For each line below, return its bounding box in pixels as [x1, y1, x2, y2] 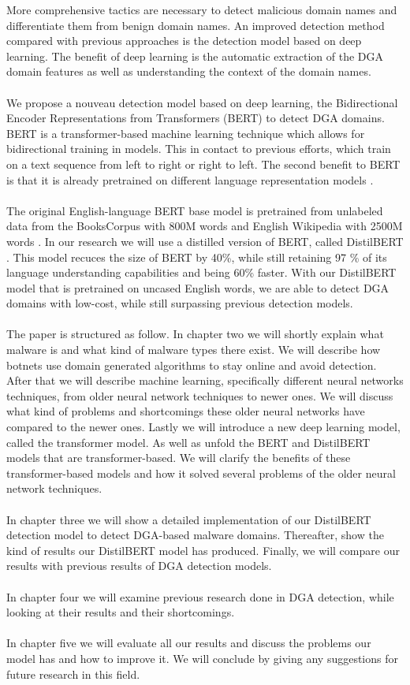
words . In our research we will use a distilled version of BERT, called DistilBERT [6, 233, 404, 249]
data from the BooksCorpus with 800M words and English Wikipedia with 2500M [6, 218, 403, 234]
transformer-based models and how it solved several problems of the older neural [6, 464, 396, 481]
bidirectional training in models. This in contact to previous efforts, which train [6, 140, 391, 157]
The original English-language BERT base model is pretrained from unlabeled [6, 202, 383, 218]
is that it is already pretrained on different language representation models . [6, 171, 374, 188]
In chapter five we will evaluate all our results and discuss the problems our [6, 635, 371, 651]
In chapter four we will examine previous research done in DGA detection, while [6, 588, 394, 605]
